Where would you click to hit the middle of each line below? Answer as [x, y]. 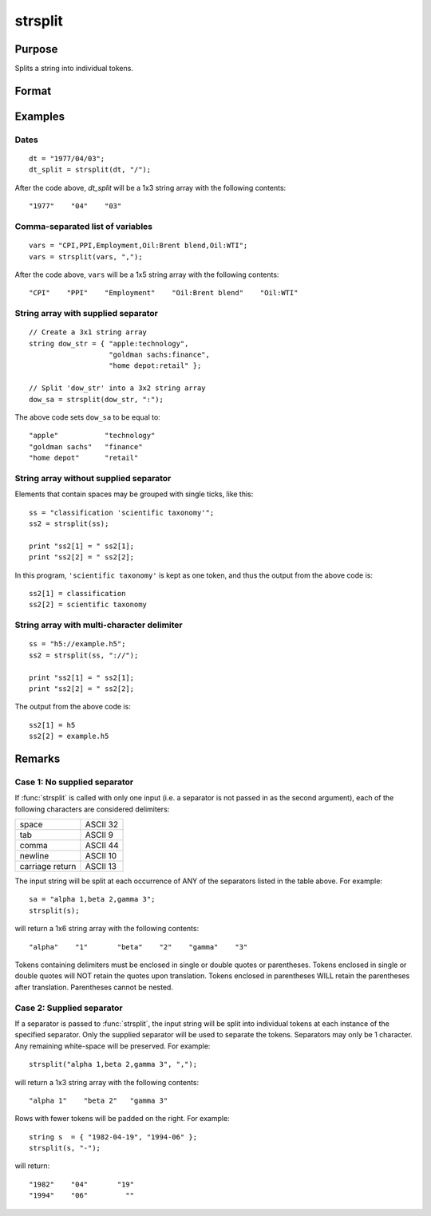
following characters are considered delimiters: [92, 809]
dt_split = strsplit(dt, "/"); [90, 170]
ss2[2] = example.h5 [69, 736]
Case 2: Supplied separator [69, 1008]
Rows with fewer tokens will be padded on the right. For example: [123, 1119]
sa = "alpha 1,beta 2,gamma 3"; [92, 899]
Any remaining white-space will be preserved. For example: [113, 1046]
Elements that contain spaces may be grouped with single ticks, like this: [134, 494]
